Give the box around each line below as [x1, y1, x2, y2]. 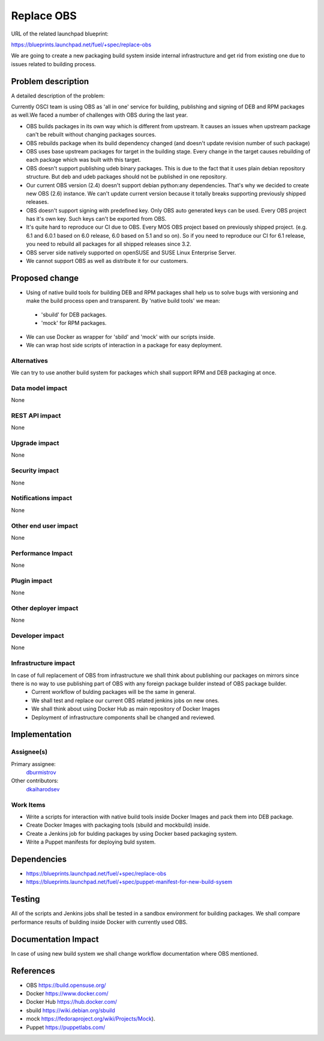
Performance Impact [11, 549, 73, 557]
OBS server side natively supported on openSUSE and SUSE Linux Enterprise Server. [26, 249, 236, 256]
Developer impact [11, 632, 64, 640]
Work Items [11, 800, 46, 809]
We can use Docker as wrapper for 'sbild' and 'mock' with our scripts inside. [26, 333, 215, 340]
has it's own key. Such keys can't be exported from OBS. [26, 215, 167, 223]
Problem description [11, 76, 89, 87]
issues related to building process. [11, 60, 96, 67]
